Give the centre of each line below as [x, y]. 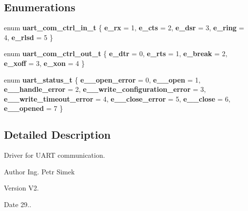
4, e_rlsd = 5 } [29, 37]
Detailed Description [57, 135]
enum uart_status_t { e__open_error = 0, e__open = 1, [102, 79]
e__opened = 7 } [34, 108]
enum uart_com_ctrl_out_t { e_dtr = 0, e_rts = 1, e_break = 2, [116, 53]
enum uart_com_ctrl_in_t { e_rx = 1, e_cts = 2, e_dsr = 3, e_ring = [124, 28]
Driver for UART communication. [55, 155]
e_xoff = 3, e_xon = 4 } [45, 63]
